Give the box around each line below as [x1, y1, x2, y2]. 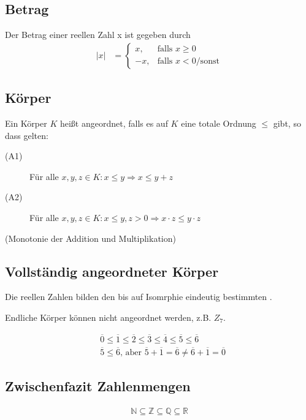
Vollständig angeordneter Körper [5, 261, 219, 280]
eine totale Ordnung [181, 117, 256, 130]
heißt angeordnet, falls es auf [59, 117, 168, 130]
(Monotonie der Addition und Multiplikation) [5, 231, 176, 244]
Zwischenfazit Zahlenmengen [5, 377, 191, 396]
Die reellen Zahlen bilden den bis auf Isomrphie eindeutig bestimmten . [5, 290, 272, 303]
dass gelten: [5, 129, 48, 141]
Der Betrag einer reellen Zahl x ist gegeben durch [5, 28, 191, 41]
